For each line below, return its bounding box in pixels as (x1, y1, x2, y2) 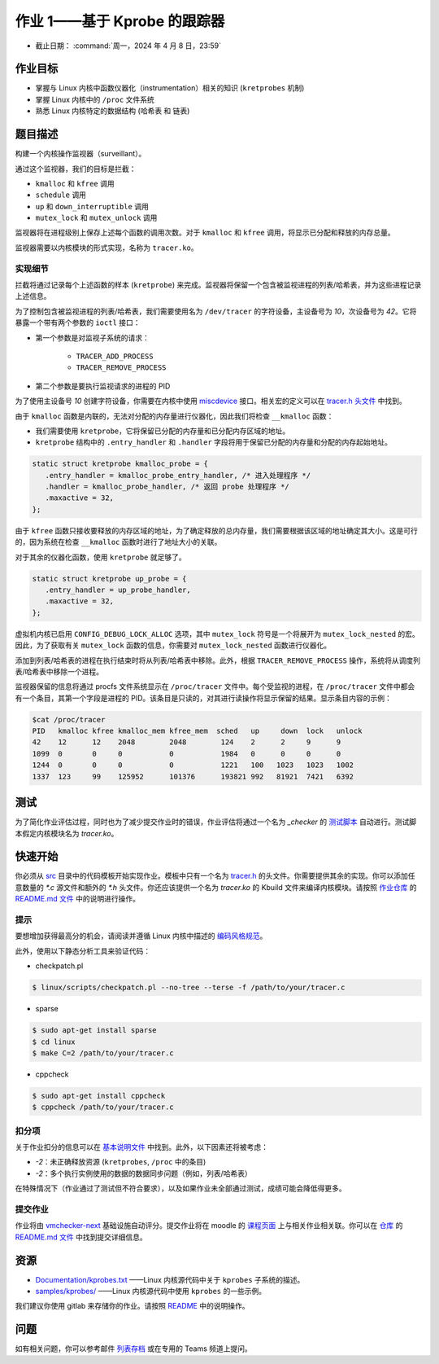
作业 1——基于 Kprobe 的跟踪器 (15, 12, 225, 30)
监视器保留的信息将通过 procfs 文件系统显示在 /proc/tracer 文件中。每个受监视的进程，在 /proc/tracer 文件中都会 (15, 682, 415, 691)
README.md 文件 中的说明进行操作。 (15, 894, 140, 904)
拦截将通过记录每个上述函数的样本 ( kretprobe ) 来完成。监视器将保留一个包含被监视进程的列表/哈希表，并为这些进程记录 (15, 280, 422, 290)
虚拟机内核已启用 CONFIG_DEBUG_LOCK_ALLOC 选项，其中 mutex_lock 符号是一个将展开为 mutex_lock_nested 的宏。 (15, 629, 420, 638)
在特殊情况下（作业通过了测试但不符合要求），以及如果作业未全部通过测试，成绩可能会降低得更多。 (15, 1183, 346, 1193)
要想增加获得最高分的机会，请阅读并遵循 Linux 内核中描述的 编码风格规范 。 (15, 931, 267, 941)
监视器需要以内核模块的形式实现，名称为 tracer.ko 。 (15, 243, 198, 252)
